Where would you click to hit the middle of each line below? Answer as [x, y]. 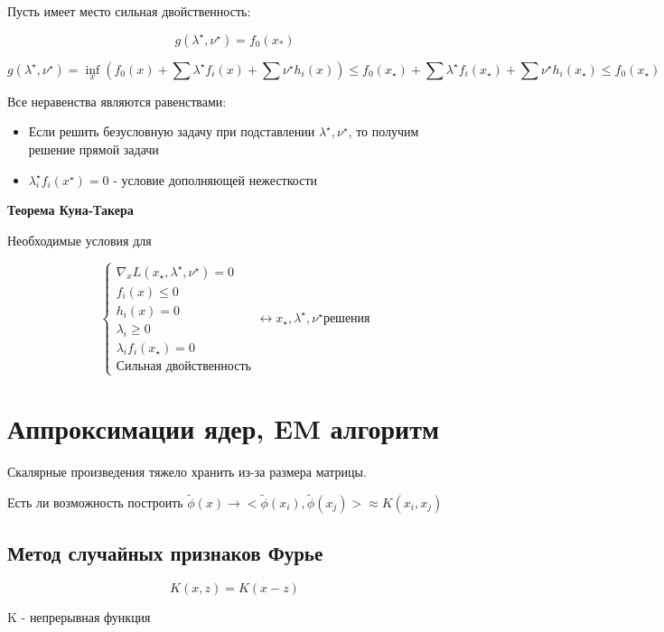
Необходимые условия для [79, 240]
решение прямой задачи [94, 149]
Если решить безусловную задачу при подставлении [172, 131]
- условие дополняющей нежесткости [215, 179]
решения [346, 318]
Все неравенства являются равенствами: [117, 101]
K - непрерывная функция [79, 617]
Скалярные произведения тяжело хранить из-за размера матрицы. [187, 471]
